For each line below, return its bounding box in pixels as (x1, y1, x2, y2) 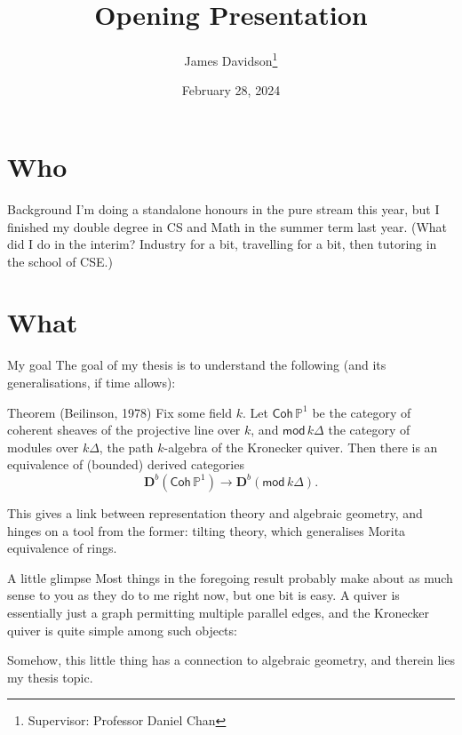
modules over (7, 437, 79, 456)
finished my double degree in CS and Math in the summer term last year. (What (7, 217, 448, 236)
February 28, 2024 (181, 81, 281, 100)
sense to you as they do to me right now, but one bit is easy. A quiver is (7, 586, 400, 604)
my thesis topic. (7, 667, 93, 686)
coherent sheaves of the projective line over (7, 420, 241, 439)
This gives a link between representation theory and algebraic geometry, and (7, 503, 423, 522)
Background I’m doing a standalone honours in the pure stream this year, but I (7, 199, 440, 218)
